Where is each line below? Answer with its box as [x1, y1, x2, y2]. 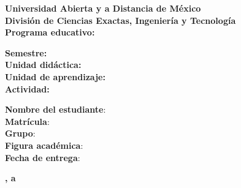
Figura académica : [5, 138, 83, 151]
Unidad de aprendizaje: [5, 70, 105, 83]
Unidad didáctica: [5, 58, 82, 71]
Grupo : [5, 127, 36, 140]
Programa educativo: [5, 26, 95, 39]
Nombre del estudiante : [5, 103, 106, 116]
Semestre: [5, 46, 47, 59]
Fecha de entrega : [5, 151, 80, 164]
